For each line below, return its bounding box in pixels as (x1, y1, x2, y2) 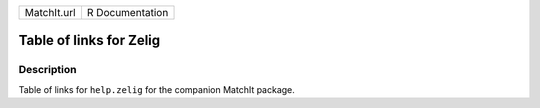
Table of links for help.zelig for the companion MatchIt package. (18, 83, 295, 95)
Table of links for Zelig (18, 32, 161, 49)
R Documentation (86, 6, 169, 19)
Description (18, 63, 77, 77)
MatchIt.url (24, 6, 76, 19)
